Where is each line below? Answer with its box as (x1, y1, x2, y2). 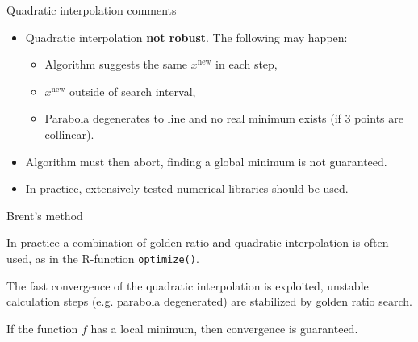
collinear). (44, 125, 94, 142)
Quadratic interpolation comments (6, 2, 177, 18)
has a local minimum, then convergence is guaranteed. (90, 319, 358, 336)
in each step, (215, 56, 278, 73)
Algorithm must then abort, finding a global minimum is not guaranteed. (25, 152, 387, 169)
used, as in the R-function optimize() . (6, 249, 199, 266)
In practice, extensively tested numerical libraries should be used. (25, 180, 349, 197)
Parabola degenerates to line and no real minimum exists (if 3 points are (44, 110, 403, 127)
